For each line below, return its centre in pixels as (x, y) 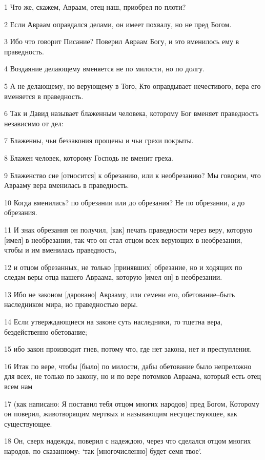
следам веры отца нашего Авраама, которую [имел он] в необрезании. (113, 277)
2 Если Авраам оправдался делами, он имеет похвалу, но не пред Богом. (118, 24)
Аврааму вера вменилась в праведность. (67, 185)
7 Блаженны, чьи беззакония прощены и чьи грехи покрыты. (99, 140)
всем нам (18, 386)
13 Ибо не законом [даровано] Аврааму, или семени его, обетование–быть (120, 294)
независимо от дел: (34, 123)
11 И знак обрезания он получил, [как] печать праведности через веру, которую (128, 229)
